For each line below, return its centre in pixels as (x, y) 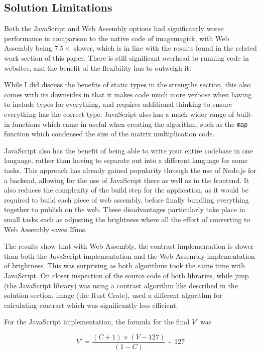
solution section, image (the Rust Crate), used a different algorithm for (113, 295)
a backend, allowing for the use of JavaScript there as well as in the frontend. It (127, 180)
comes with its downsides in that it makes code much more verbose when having (128, 94)
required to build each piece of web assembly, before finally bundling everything (126, 199)
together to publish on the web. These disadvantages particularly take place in (125, 209)
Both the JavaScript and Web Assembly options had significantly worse (114, 28)
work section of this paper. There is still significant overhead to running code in (126, 57)
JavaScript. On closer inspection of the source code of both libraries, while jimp (126, 275)
